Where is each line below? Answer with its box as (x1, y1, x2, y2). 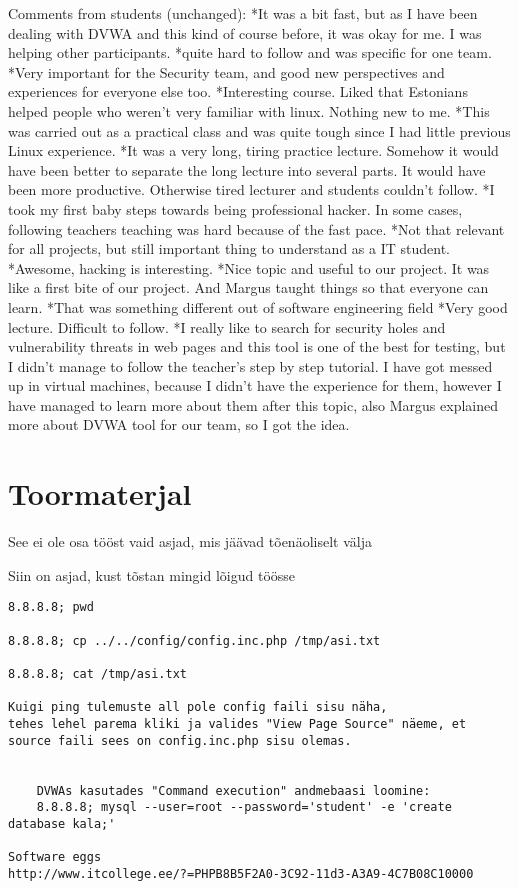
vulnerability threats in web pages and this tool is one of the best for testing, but (8, 336, 506, 357)
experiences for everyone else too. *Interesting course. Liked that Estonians (8, 81, 468, 102)
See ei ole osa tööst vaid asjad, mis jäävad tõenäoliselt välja (8, 531, 372, 552)
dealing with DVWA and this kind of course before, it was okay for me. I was (8, 22, 482, 43)
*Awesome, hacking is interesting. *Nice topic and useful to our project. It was (8, 257, 490, 278)
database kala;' (8, 816, 116, 831)
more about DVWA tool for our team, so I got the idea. (8, 414, 350, 435)
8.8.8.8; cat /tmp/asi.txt (8, 667, 187, 681)
